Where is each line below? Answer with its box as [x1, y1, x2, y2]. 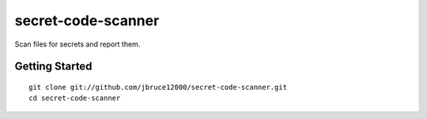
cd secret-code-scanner [28, 94, 121, 102]
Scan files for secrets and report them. [14, 39, 141, 49]
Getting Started [14, 60, 93, 73]
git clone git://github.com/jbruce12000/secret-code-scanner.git [28, 83, 288, 91]
